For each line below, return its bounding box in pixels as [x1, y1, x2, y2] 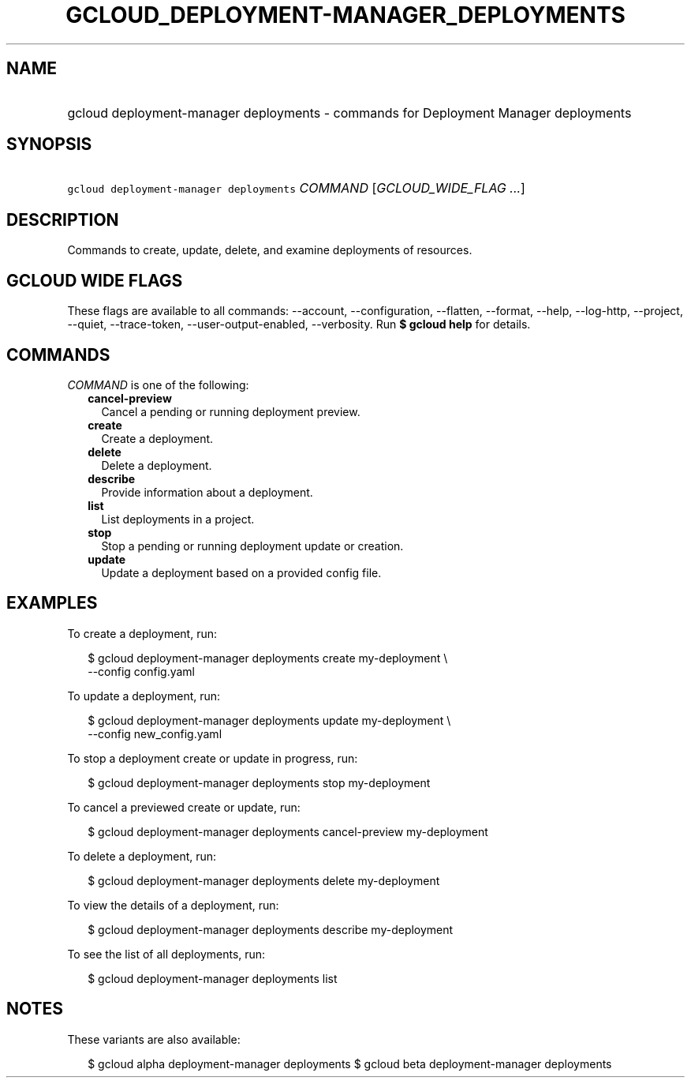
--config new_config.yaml [88, 726, 222, 741]
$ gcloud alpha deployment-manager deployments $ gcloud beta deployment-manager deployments [88, 1056, 612, 1071]
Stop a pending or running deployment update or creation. [101, 538, 404, 553]
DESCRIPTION [6, 209, 119, 230]
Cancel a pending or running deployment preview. [101, 404, 360, 418]
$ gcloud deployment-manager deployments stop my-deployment [88, 775, 431, 790]
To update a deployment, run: [67, 688, 221, 703]
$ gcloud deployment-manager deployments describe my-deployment [88, 922, 454, 936]
